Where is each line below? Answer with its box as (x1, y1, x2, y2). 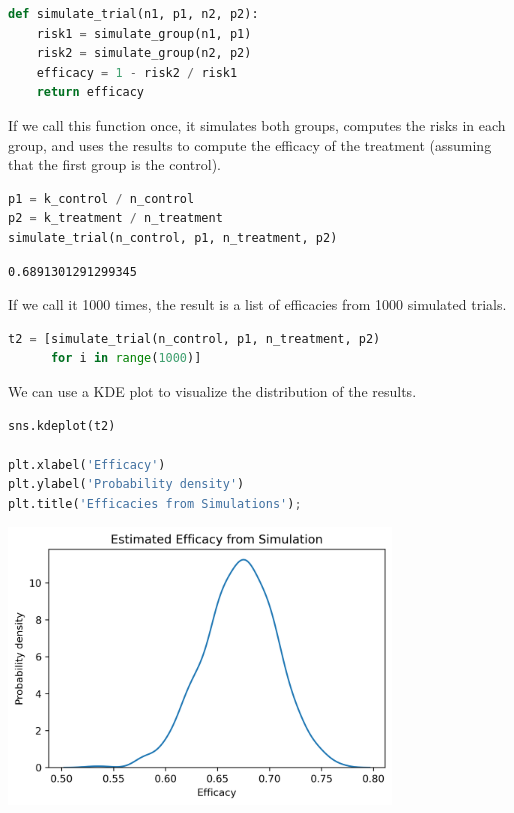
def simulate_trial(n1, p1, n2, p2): (8, 7, 259, 21)
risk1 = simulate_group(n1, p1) (36, 26, 252, 41)
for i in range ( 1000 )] (50, 351, 202, 366)
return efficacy (36, 85, 145, 100)
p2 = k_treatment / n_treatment (8, 211, 223, 226)
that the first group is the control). (8, 154, 222, 175)
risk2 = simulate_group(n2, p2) (36, 46, 252, 61)
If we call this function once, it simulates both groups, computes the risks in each (8, 114, 506, 135)
